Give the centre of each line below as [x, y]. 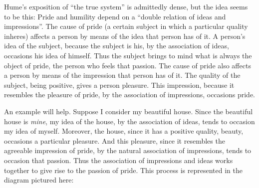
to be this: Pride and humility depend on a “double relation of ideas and [115, 16]
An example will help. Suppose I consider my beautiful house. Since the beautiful [129, 111]
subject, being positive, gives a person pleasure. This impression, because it [119, 85]
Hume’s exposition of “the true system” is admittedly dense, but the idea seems [126, 6]
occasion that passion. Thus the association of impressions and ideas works [119, 160]
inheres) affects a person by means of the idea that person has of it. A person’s [125, 36]
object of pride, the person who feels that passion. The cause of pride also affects [128, 65]
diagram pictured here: [39, 180]
